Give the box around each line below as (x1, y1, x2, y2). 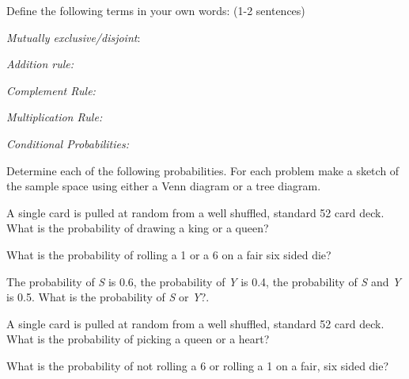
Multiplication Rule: (6, 109, 103, 125)
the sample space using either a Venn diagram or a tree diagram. (6, 178, 321, 194)
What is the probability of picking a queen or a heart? (6, 331, 270, 347)
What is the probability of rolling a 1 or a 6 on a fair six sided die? (6, 246, 331, 262)
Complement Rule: (6, 82, 96, 98)
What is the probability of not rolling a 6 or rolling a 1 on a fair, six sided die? (6, 357, 389, 373)
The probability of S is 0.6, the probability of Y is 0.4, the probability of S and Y (6, 273, 401, 289)
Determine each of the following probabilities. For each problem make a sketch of (6, 162, 400, 178)
